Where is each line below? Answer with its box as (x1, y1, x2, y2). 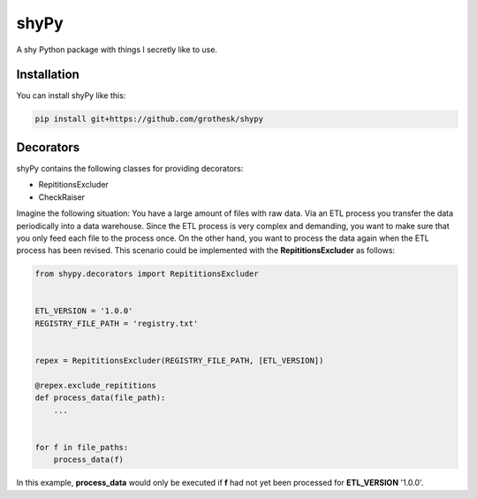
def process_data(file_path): (34, 393, 166, 403)
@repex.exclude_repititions (34, 380, 156, 390)
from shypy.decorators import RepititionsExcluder (34, 269, 260, 279)
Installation (16, 67, 79, 82)
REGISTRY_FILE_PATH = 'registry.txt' (34, 319, 199, 328)
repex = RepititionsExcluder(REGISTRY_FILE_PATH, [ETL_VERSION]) (34, 356, 324, 365)
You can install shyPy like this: (16, 90, 126, 101)
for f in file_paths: (34, 442, 129, 452)
